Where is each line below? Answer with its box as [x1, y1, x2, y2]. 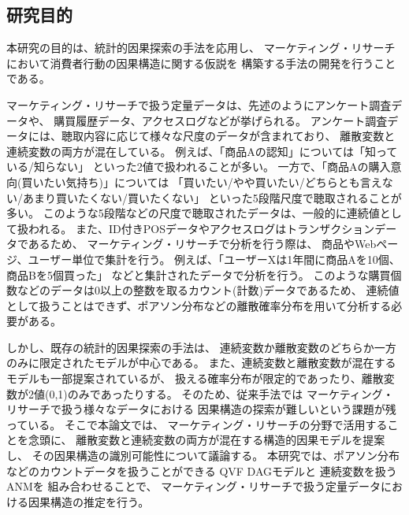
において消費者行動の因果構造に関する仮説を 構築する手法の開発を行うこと [6, 54, 396, 71]
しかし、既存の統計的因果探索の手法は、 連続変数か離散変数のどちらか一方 [6, 339, 396, 355]
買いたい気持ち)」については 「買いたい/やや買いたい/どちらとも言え [21, 173, 382, 190]
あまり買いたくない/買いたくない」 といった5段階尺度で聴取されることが [22, 189, 402, 206]
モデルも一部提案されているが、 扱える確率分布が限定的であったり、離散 [6, 370, 384, 387]
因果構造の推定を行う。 [28, 493, 150, 509]
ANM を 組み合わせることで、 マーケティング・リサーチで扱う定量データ [6, 478, 381, 495]
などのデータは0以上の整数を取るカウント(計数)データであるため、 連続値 [17, 282, 400, 298]
